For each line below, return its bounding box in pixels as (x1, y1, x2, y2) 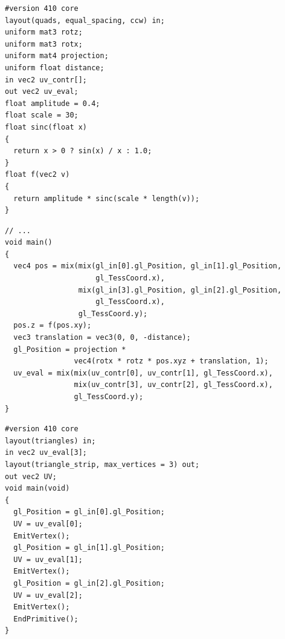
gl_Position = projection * (13, 345, 126, 354)
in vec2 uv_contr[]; (5, 75, 88, 84)
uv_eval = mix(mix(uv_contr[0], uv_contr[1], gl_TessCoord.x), (13, 368, 273, 377)
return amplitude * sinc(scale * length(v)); (13, 194, 200, 203)
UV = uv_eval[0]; (13, 519, 83, 528)
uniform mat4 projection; (5, 51, 109, 61)
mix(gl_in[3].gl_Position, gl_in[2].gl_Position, (78, 285, 282, 294)
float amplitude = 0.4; (5, 99, 100, 108)
